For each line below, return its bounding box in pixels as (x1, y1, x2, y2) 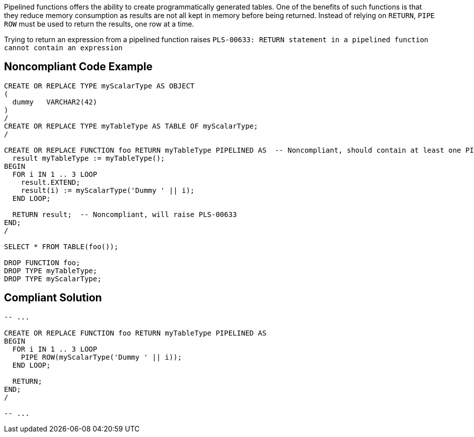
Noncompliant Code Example (4, 60, 153, 73)
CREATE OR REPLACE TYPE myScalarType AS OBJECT (4, 81, 195, 90)
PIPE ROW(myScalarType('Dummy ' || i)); (21, 353, 182, 361)
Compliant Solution (4, 291, 102, 304)
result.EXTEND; (21, 178, 80, 186)
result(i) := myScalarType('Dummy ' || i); (21, 186, 195, 194)
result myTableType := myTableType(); (12, 154, 165, 162)
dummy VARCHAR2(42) (12, 97, 97, 106)
